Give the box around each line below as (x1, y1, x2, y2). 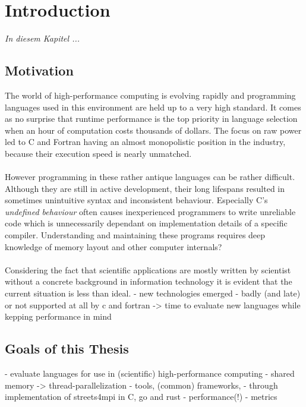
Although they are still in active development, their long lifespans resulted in (5, 182, 285, 194)
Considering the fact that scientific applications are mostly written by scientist (5, 263, 291, 276)
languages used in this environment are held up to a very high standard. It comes (5, 100, 301, 113)
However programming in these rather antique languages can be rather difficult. (5, 171, 295, 183)
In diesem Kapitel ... (5, 32, 80, 45)
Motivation (5, 61, 74, 80)
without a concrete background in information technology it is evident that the (5, 275, 292, 288)
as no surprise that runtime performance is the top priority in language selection (5, 112, 298, 125)
